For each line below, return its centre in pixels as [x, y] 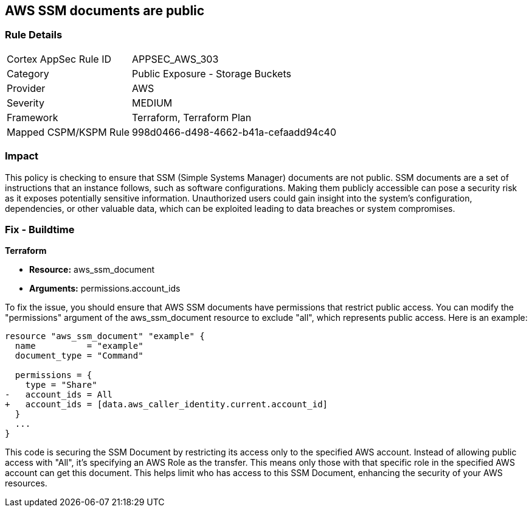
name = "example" [79, 346]
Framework [33, 117]
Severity [26, 103]
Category [28, 73]
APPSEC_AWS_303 [175, 59]
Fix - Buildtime [40, 229]
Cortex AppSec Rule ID [59, 59]
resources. [26, 483]
